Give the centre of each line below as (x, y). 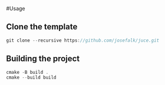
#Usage (16, 8)
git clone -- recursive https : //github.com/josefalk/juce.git (83, 40)
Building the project (43, 59)
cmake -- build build (32, 78)
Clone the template (42, 27)
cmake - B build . (27, 72)
